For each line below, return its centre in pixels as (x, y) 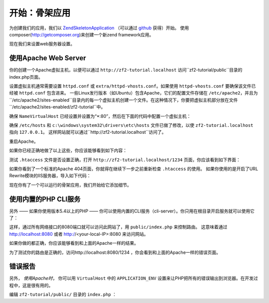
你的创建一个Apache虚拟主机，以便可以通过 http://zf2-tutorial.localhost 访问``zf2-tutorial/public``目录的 (126, 70)
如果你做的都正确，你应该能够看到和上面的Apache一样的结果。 (74, 243)
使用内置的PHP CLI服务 (45, 199)
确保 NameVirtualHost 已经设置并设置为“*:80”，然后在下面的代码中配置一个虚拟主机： (100, 116)
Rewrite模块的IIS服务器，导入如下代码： (50, 176)
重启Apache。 (24, 141)
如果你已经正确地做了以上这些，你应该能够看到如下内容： (68, 151)
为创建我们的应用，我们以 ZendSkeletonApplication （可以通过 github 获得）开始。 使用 (99, 28)
